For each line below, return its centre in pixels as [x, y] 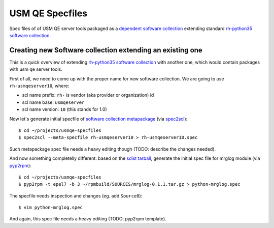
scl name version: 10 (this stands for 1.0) [64, 109]
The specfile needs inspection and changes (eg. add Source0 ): [76, 195]
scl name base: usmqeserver [53, 102]
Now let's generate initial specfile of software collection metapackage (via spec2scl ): [98, 119]
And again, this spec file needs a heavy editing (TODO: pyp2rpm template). [88, 219]
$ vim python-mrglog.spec [51, 208]
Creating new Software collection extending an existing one [106, 50]
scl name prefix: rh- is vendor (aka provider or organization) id [88, 95]
